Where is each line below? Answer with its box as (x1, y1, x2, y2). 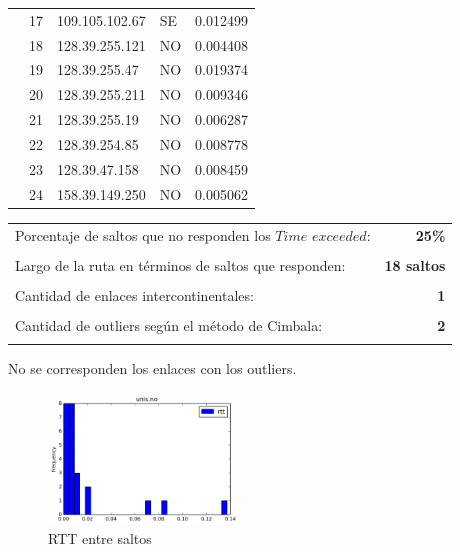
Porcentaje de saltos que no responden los (15, 224, 271, 245)
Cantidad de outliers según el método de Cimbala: (15, 314, 323, 335)
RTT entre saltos (48, 528, 152, 549)
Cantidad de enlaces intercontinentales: (15, 284, 254, 305)
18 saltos (384, 254, 446, 275)
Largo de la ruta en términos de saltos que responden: (15, 254, 346, 275)
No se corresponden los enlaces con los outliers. (8, 358, 297, 379)
